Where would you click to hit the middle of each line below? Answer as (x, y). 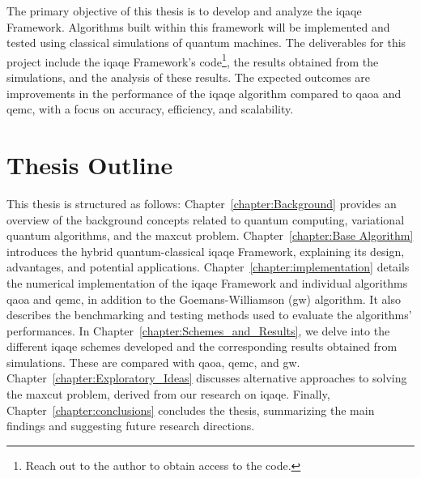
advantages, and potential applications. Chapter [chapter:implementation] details (208, 267)
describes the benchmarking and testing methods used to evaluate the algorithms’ (209, 315)
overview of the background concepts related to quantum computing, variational (206, 219)
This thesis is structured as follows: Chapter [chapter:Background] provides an (202, 203)
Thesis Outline (90, 164)
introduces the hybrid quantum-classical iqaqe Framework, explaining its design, (206, 251)
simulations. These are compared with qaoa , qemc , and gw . (153, 362)
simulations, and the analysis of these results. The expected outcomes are (189, 77)
